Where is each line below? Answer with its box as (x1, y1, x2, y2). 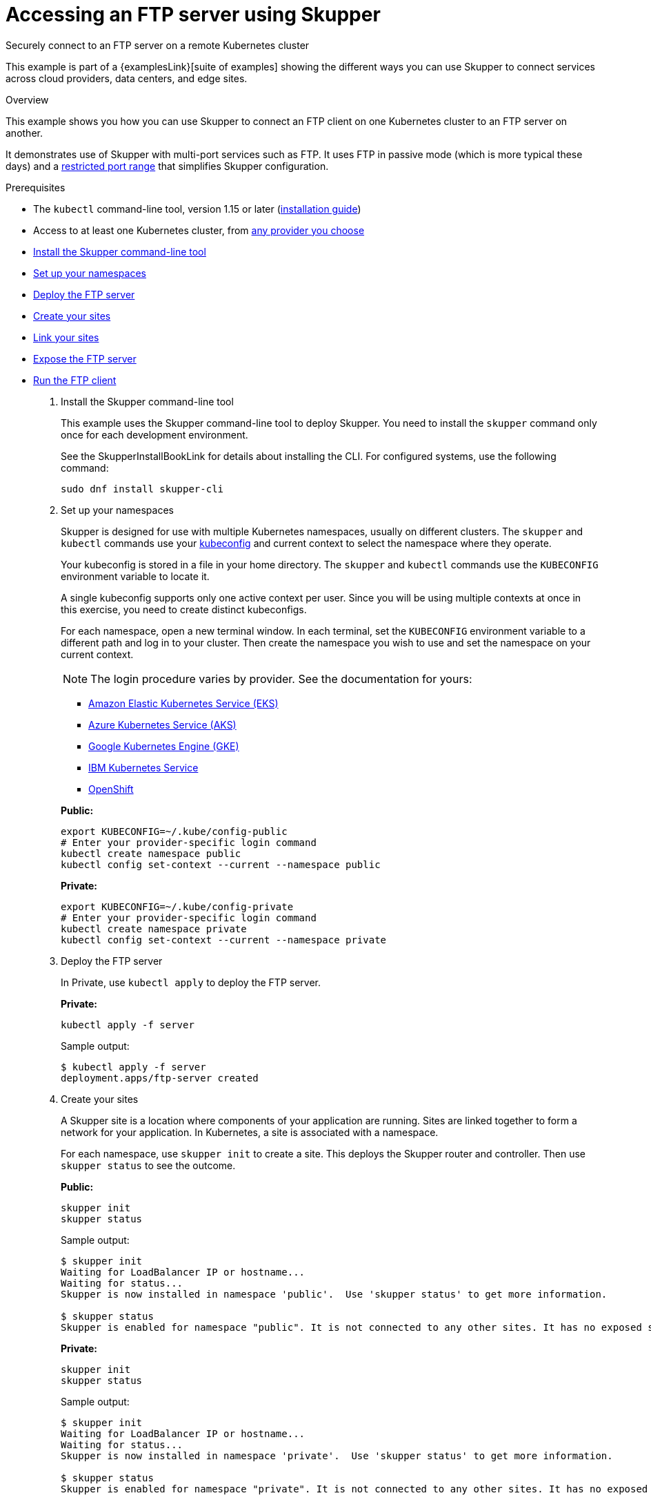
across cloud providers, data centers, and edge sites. (6, 72, 248, 84)
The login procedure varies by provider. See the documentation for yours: (90, 671, 472, 686)
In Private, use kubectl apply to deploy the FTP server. (61, 976, 321, 988)
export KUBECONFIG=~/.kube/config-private (61, 901, 294, 912)
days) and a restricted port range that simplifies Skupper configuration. (6, 160, 329, 172)
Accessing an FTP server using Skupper (6, 3, 381, 26)
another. (6, 126, 43, 139)
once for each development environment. (61, 428, 248, 441)
